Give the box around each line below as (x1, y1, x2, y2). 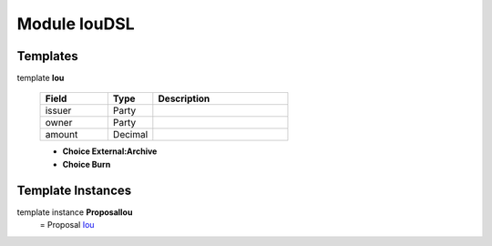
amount (45, 128, 78, 141)
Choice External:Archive (62, 146, 158, 157)
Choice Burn (62, 159, 111, 169)
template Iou (16, 73, 65, 84)
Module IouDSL (16, 14, 136, 34)
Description (158, 92, 210, 105)
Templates (16, 48, 78, 64)
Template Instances (16, 182, 132, 198)
